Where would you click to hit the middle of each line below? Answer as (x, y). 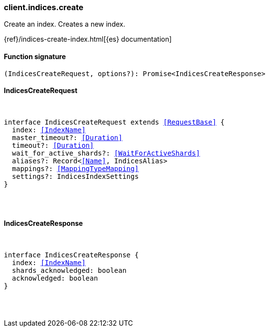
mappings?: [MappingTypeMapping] (75, 168)
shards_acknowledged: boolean (69, 271)
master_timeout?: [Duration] (67, 137)
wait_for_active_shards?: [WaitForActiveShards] (106, 153)
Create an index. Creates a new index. (65, 24)
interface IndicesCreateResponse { (71, 255)
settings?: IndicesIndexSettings (75, 176)
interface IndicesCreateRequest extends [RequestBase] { (114, 122)
